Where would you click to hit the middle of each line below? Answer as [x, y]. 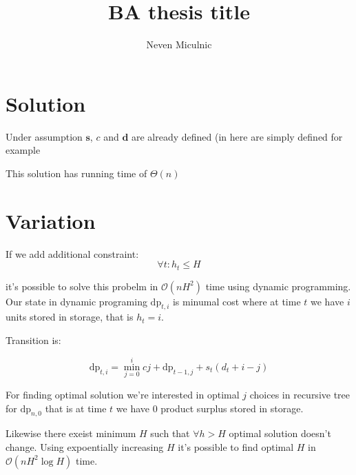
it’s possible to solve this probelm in [82, 286]
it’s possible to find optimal [236, 447]
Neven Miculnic [179, 44]
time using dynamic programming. [278, 286]
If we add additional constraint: [72, 253]
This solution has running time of [76, 173]
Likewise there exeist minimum [71, 433]
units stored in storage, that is [70, 317]
